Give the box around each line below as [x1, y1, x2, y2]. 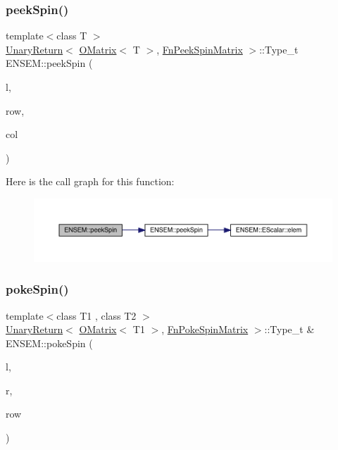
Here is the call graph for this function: [6, 174, 175, 189]
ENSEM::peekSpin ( [6, 56, 93, 70]
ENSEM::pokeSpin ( [6, 335, 93, 350]
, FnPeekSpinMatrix [156, 42, 243, 56]
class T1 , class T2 [56, 308, 137, 323]
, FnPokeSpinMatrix [161, 322, 249, 337]
